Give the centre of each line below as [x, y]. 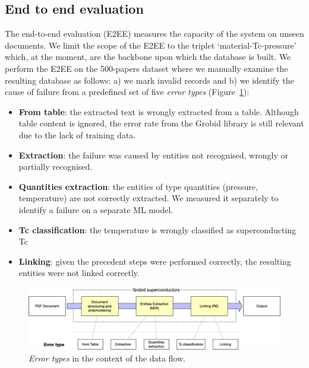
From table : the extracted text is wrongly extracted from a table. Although [159, 111]
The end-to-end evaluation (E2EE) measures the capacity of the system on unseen [154, 34]
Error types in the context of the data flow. [107, 358]
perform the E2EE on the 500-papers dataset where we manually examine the [146, 68]
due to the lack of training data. [77, 134]
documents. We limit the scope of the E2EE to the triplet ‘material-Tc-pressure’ [151, 45]
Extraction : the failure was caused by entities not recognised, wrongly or [153, 155]
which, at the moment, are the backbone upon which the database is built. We [148, 57]
